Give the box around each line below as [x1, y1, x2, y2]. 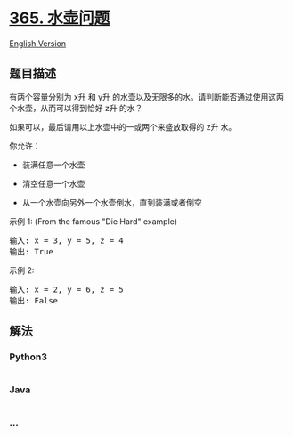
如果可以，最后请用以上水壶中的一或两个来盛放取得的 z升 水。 [9, 121, 237, 132]
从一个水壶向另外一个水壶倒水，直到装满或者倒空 [21, 197, 202, 207]
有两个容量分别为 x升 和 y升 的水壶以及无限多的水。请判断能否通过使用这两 [9, 91, 285, 102]
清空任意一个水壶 [21, 178, 85, 189]
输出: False [9, 295, 59, 305]
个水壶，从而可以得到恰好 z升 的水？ [9, 102, 143, 113]
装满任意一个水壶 [21, 159, 85, 170]
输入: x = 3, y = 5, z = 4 [9, 235, 125, 246]
